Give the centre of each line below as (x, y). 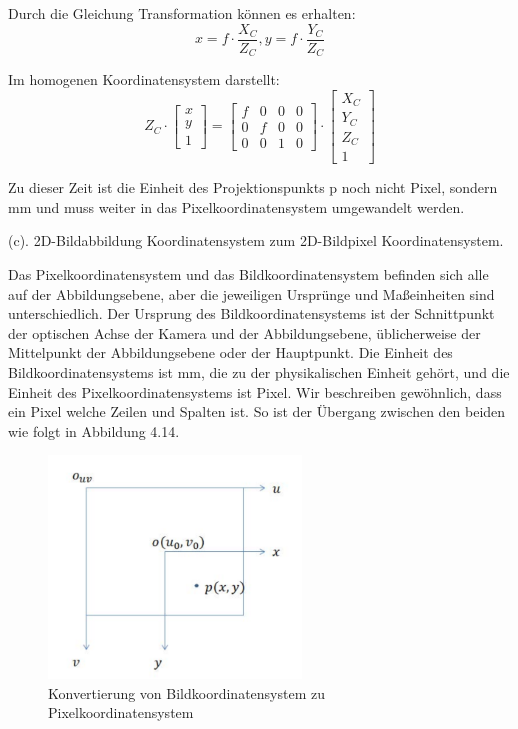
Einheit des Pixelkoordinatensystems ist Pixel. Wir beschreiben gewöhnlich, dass (255, 391)
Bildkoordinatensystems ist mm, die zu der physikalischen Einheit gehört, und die (259, 371)
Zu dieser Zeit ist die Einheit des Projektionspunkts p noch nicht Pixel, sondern (253, 187)
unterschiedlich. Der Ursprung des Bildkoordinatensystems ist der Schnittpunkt (251, 313)
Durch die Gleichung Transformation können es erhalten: (182, 13)
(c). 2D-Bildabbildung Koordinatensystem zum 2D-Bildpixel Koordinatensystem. (256, 240)
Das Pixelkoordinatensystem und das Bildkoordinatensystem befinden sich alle (248, 273)
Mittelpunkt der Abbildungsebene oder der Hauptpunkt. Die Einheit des (230, 352)
